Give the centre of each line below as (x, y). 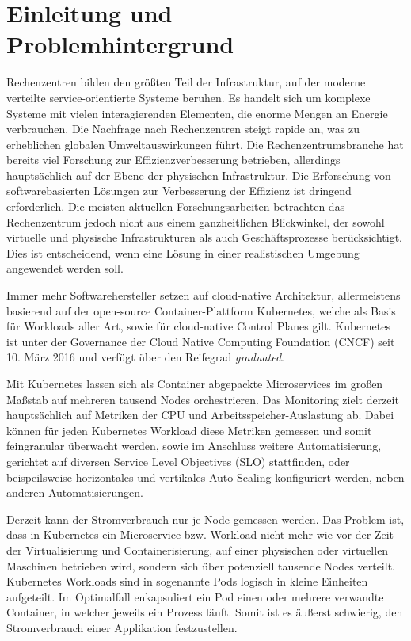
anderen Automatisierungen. (75, 492)
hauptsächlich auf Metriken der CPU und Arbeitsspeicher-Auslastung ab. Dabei (200, 415)
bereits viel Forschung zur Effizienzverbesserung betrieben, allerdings (173, 160)
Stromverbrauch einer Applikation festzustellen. (122, 627)
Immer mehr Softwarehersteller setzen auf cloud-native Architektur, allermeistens (204, 295)
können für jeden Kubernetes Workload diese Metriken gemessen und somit (189, 430)
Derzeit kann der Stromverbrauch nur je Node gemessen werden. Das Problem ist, (205, 519)
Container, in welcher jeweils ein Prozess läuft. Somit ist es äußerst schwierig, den (205, 612)
